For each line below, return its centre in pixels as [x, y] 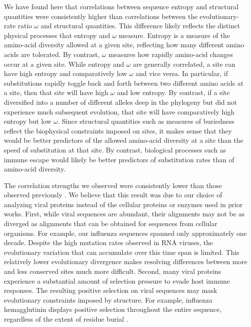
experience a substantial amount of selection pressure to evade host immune [117, 280]
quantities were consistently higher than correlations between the [101, 16]
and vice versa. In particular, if [182, 73]
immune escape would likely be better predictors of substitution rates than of [119, 159]
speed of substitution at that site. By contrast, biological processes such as [115, 149]
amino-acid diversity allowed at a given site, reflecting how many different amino [124, 45]
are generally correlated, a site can [184, 64]
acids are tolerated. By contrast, [52, 54]
